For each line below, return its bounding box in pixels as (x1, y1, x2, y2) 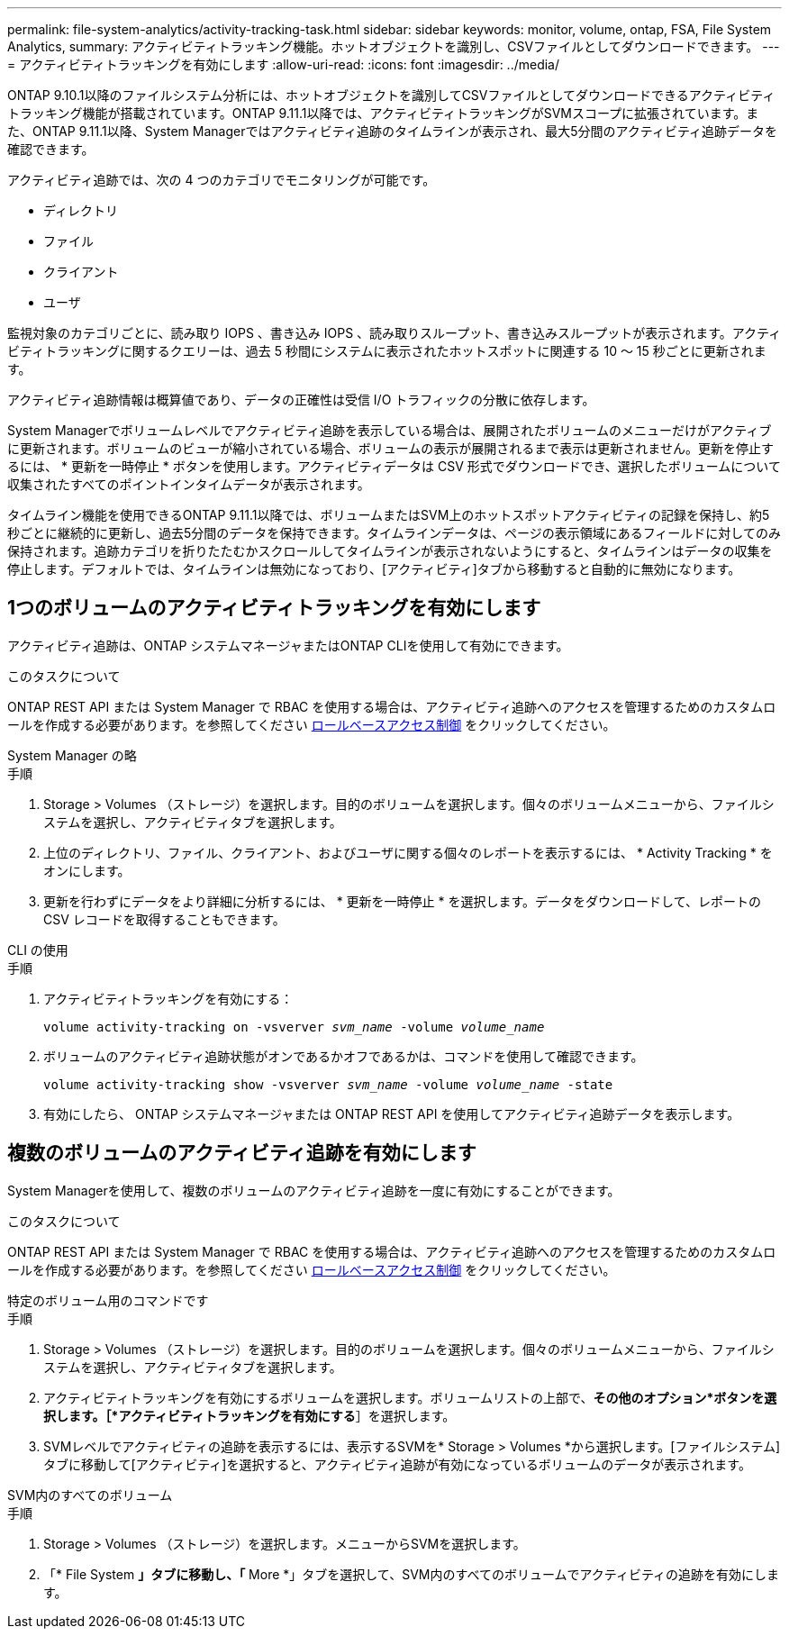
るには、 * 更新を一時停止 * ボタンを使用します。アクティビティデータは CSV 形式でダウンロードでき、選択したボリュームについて (7, 459, 781, 474)
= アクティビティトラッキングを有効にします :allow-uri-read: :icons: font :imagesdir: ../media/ (7, 57, 560, 72)
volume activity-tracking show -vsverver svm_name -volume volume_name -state (43, 1077, 613, 1092)
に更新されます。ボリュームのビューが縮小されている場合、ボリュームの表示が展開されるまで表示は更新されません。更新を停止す (7, 441, 774, 456)
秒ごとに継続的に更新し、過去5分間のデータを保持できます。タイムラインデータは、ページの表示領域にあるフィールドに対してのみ (7, 525, 781, 541)
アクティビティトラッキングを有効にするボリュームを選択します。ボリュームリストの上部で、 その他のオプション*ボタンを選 (43, 1389, 777, 1405)
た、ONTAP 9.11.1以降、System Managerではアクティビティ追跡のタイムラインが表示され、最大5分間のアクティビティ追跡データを (7, 123, 778, 139)
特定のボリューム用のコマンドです (7, 1292, 209, 1308)
